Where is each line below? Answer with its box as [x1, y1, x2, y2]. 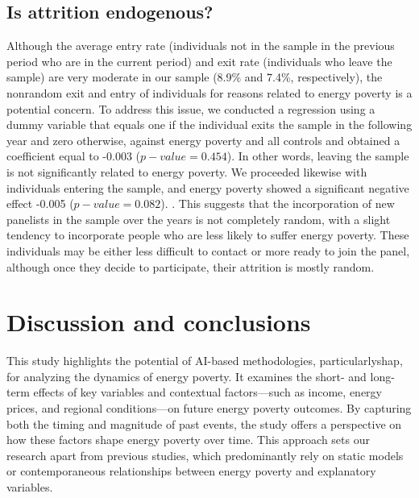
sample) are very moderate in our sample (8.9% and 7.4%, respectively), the [6, 68, 383, 85]
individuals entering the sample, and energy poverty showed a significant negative [6, 179, 409, 196]
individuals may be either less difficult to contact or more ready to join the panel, [6, 242, 410, 259]
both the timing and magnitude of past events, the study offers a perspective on [6, 415, 402, 432]
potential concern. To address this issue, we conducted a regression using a [6, 100, 375, 117]
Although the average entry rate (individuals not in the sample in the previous [6, 37, 395, 54]
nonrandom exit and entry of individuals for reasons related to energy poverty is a [6, 84, 413, 101]
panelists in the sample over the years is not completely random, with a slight [6, 210, 391, 227]
